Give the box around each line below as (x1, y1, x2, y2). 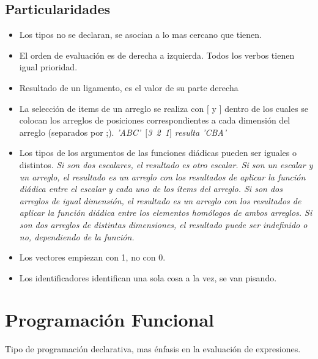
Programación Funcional (5, 307, 215, 332)
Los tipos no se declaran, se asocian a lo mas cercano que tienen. (19, 28, 262, 41)
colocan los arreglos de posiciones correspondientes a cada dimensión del (19, 114, 290, 127)
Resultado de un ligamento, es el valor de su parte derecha (19, 81, 239, 94)
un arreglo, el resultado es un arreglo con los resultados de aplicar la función (19, 170, 306, 183)
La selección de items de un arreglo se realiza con (19, 102, 204, 114)
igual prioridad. (19, 61, 78, 73)
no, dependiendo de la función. (19, 230, 135, 243)
